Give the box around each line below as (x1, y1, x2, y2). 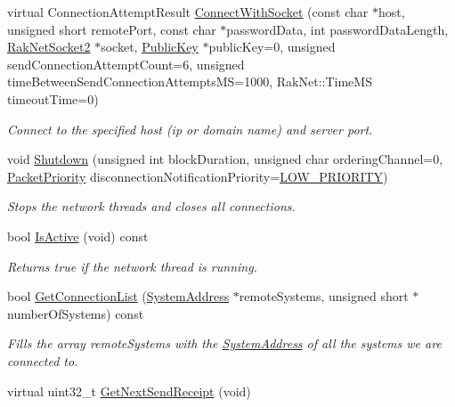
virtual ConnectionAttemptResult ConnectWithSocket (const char (7, 3, 369, 20)
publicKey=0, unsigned (208, 37, 336, 56)
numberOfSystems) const (7, 304, 144, 322)
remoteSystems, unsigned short (239, 287, 409, 305)
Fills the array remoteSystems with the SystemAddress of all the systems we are (7, 334, 442, 353)
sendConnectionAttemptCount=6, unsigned (7, 54, 245, 73)
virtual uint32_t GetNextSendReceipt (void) (7, 381, 251, 400)
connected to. (7, 351, 78, 370)
